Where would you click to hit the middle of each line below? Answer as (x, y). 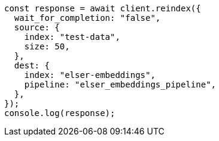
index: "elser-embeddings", (90, 75)
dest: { (32, 65)
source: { (37, 27)
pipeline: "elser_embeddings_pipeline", (120, 84)
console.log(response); (60, 113)
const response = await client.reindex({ (103, 8)
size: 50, (47, 46)
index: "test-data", (72, 37)
